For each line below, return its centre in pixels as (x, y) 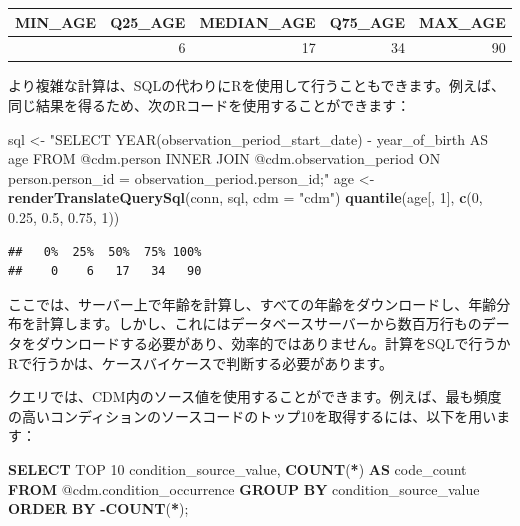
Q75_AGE (367, 21)
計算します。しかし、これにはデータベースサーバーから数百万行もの (258, 323)
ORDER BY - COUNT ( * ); (98, 508)
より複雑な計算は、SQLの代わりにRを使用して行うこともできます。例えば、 (257, 85)
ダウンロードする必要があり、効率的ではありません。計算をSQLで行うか (273, 342)
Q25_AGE (148, 21)
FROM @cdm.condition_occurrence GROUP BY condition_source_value (244, 488)
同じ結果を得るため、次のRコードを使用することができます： (209, 105)
